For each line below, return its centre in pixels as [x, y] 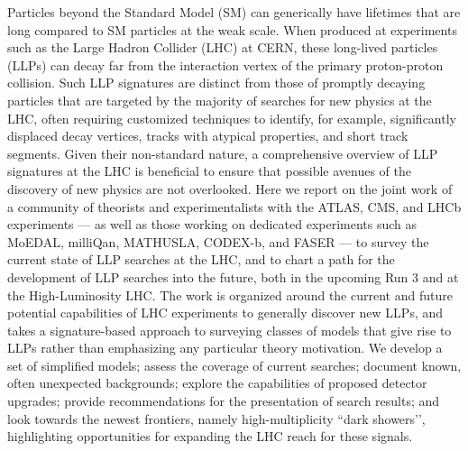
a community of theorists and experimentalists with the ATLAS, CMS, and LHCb [234, 206]
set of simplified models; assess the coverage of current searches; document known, [234, 365]
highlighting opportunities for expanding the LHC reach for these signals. [210, 436]
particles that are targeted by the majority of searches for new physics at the [220, 100]
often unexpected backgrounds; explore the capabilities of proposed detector [217, 383]
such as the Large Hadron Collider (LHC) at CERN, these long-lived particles [223, 47]
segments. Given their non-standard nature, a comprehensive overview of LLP [223, 153]
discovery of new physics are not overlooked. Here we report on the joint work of [230, 188]
